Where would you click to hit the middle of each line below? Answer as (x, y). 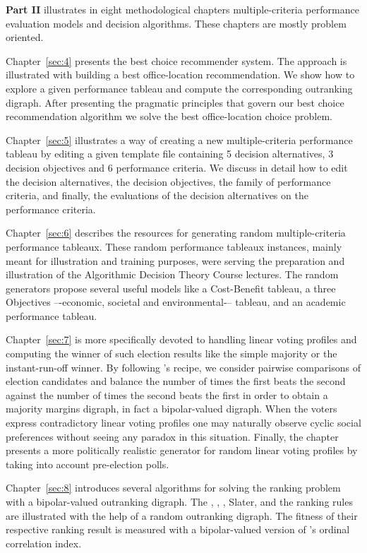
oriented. (25, 37)
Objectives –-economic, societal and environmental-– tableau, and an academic (176, 302)
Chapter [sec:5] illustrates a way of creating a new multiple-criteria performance (179, 139)
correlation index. (44, 543)
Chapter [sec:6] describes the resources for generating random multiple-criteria (176, 233)
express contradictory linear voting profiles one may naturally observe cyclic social (183, 423)
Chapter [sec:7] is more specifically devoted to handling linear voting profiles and (181, 339)
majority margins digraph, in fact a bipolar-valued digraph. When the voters (172, 409)
